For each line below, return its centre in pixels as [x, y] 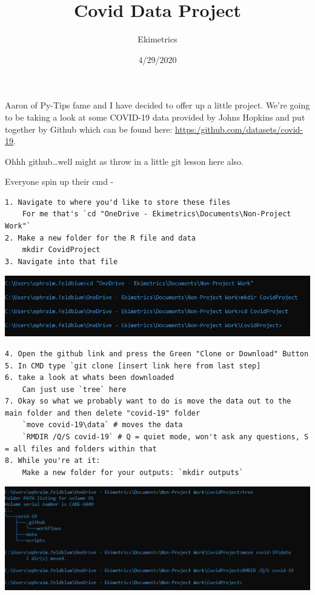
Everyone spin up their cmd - [59, 181]
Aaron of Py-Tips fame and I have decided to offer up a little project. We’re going [157, 105]
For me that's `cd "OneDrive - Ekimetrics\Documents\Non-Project [157, 214]
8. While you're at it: [53, 461]
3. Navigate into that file [61, 261]
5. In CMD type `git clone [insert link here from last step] [133, 366]
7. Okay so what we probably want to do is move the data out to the [148, 401]
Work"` [18, 226]
